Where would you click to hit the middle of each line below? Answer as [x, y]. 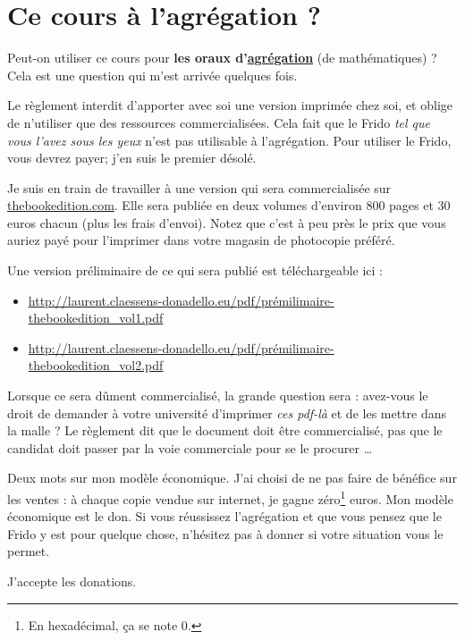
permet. [29, 551]
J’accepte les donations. [72, 581]
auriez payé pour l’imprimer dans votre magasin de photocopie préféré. [201, 240]
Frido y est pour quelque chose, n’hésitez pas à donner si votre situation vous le [225, 533]
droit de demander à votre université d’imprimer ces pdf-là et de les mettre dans [227, 413]
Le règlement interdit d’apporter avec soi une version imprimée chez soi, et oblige [230, 105]
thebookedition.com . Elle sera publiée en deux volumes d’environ [185, 205]
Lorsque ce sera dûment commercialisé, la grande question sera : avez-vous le [218, 396]
